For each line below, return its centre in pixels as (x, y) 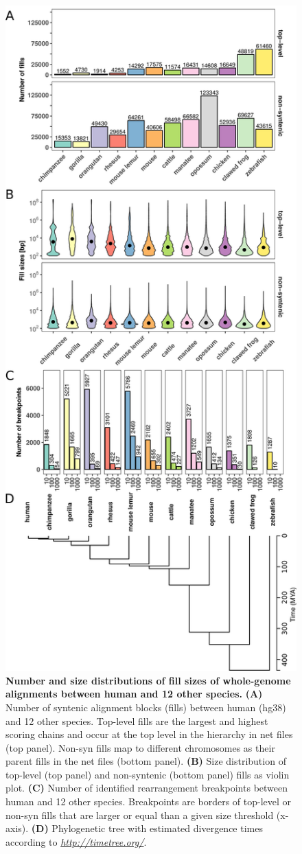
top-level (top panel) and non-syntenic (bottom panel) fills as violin (148, 774)
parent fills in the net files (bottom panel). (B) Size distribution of (146, 761)
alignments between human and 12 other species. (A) (134, 694)
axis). (17, 828)
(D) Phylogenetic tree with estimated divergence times (147, 828)
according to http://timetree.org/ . (76, 841)
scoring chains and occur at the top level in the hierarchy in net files (149, 734)
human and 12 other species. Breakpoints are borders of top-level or (149, 801)
